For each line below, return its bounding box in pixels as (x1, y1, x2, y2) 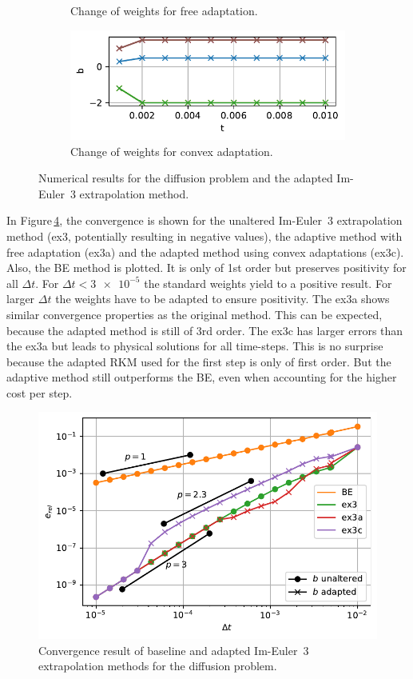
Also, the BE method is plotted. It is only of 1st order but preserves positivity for (6, 259, 407, 276)
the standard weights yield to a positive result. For (144, 274, 392, 291)
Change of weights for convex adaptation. (70, 142, 273, 159)
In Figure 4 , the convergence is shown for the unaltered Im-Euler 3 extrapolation (6, 212, 403, 229)
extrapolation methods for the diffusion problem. (38, 657, 277, 674)
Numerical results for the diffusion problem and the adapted (38, 170, 333, 186)
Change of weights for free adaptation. (70, 2, 258, 18)
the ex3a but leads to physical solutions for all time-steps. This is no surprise (6, 338, 383, 354)
